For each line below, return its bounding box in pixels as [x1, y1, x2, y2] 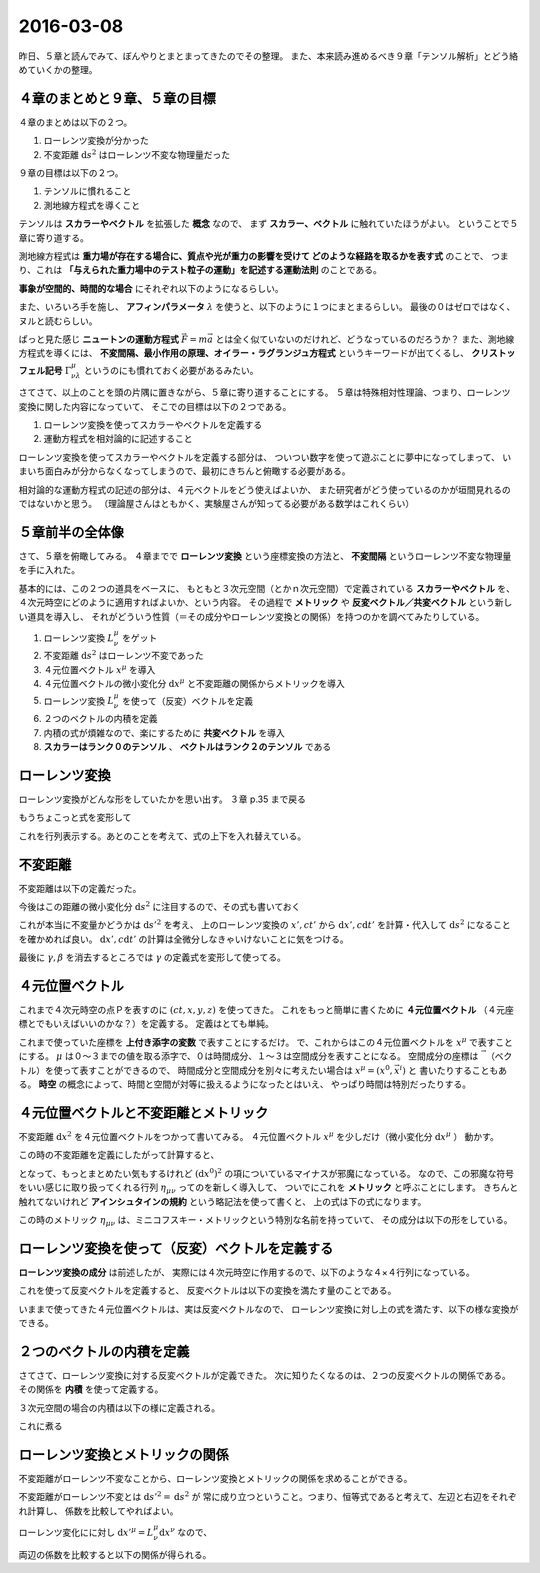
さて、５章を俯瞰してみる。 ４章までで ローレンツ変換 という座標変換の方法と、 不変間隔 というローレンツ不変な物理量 [18, 550, 512, 562]
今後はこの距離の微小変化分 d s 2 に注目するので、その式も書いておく [18, 900, 301, 913]
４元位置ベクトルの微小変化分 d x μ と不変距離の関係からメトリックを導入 [43, 676, 345, 690]
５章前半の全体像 [18, 523, 124, 540]
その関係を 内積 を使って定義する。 [18, 1383, 164, 1395]
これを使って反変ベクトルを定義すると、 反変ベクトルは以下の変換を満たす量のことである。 [18, 1285, 397, 1297]
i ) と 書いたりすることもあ [399, 1063, 508, 1076]
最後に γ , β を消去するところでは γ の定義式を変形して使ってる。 [18, 951, 287, 964]
